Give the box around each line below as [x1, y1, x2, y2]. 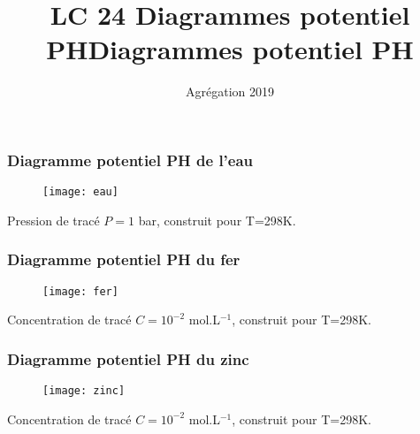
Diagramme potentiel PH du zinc [7, 347, 249, 369]
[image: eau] [42, 186, 118, 199]
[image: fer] [42, 285, 118, 298]
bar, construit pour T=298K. [138, 210, 296, 229]
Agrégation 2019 [186, 82, 274, 101]
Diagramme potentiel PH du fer [7, 248, 241, 270]
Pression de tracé [7, 210, 100, 229]
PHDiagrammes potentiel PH [46, 31, 414, 67]
